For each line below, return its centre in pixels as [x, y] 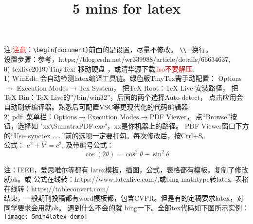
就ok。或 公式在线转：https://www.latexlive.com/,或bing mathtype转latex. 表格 [126, 179]
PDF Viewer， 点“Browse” [190, 116]
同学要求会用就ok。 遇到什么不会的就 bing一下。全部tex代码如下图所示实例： [126, 207]
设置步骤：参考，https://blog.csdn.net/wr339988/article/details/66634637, [117, 59]
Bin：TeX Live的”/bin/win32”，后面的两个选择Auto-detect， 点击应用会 [131, 97]
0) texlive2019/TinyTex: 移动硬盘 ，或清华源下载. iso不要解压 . [99, 68]
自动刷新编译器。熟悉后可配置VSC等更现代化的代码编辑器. [97, 107]
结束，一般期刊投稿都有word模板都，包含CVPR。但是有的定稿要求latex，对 [124, 198]
